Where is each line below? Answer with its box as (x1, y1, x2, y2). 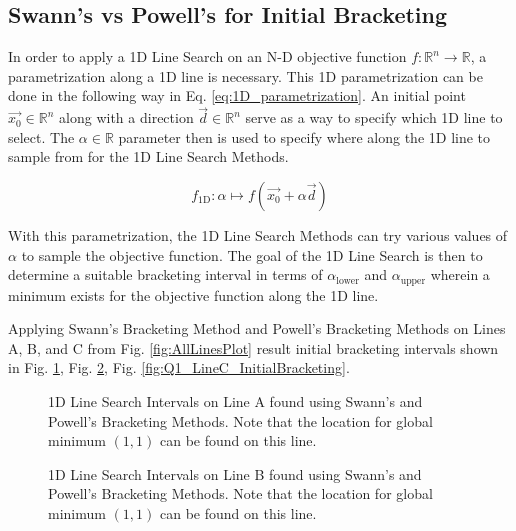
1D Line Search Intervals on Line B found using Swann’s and (48, 463, 422, 484)
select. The (8, 126, 75, 147)
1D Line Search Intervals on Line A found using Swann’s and (48, 391, 423, 411)
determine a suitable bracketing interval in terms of (8, 264, 323, 285)
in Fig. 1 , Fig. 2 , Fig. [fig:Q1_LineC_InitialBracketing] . (8, 357, 350, 378)
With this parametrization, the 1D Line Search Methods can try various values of (8, 224, 508, 245)
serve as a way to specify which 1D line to (245, 107, 503, 128)
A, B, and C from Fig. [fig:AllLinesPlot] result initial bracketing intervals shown (8, 337, 499, 358)
